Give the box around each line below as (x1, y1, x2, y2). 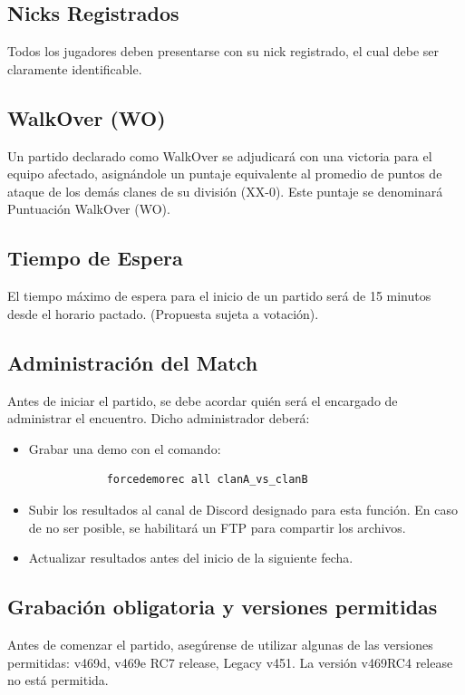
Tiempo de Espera (7, 244, 183, 272)
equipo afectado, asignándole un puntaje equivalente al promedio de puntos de (7, 164, 442, 183)
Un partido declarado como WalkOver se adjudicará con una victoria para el (7, 146, 432, 165)
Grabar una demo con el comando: (28, 439, 221, 458)
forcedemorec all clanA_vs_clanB (106, 473, 308, 487)
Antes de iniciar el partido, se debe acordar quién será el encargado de (7, 391, 398, 410)
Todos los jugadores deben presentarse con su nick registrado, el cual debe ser (7, 42, 440, 61)
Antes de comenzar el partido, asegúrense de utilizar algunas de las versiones (7, 634, 433, 653)
